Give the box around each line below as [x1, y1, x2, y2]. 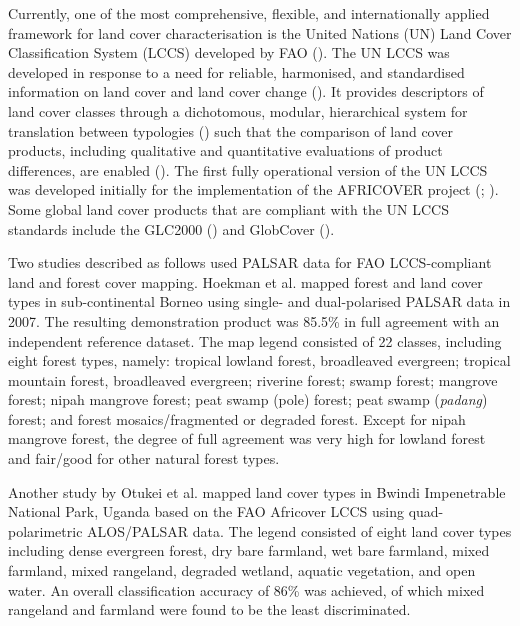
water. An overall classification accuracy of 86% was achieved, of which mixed [8, 579, 485, 600]
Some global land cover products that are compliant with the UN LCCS [8, 198, 449, 219]
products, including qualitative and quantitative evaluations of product [8, 140, 443, 161]
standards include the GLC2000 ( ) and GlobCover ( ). [8, 218, 335, 239]
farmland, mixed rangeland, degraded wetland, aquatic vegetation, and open [8, 560, 476, 581]
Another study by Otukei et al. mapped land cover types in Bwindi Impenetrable [8, 481, 506, 502]
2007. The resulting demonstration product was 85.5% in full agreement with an [8, 310, 500, 331]
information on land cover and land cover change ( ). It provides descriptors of [8, 81, 484, 102]
